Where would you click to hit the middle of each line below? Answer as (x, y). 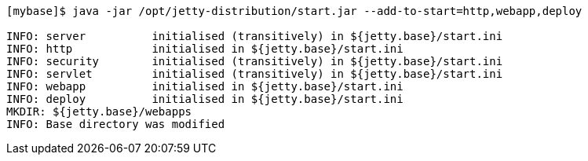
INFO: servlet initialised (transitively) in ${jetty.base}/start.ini (255, 74)
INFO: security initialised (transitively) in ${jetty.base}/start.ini (255, 61)
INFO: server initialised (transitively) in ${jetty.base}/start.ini (255, 36)
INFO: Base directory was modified (116, 124)
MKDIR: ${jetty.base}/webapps (99, 112)
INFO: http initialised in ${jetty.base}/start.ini (205, 49)
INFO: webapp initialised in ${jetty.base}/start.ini (205, 86)
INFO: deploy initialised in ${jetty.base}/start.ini (205, 99)
